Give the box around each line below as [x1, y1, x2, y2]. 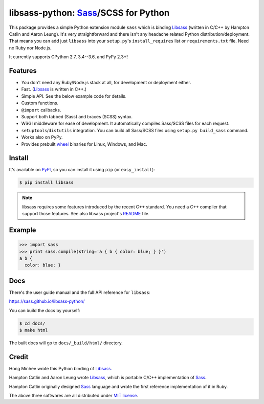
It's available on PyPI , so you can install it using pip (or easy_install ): [9, 167, 155, 173]
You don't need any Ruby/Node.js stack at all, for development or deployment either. [21, 80, 192, 86]
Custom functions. [21, 100, 59, 106]
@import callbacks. [21, 107, 61, 112]
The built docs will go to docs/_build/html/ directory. [9, 340, 123, 346]
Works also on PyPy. [21, 135, 63, 140]
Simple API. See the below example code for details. [21, 93, 127, 99]
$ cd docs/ [19, 320, 45, 326]
